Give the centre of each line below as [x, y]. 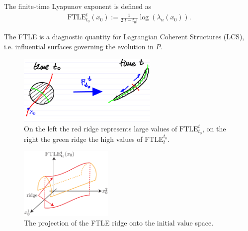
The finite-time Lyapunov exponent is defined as [78, 6]
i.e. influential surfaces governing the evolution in [79, 47]
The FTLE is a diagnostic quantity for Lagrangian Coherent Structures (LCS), [124, 37]
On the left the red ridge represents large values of [101, 128]
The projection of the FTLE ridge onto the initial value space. [119, 223]
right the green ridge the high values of [83, 139]
